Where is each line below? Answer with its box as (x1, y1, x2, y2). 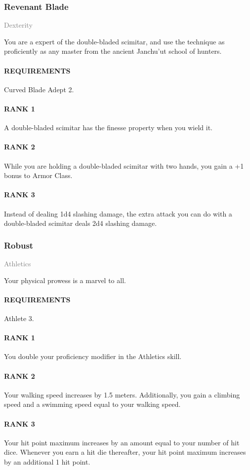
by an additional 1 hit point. (4, 456, 90, 467)
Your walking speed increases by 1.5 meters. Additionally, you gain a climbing (4, 389, 240, 399)
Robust (4, 239, 34, 251)
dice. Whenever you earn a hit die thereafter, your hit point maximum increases (4, 447, 246, 457)
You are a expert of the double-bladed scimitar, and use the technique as (4, 36, 225, 46)
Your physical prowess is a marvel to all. (4, 275, 126, 285)
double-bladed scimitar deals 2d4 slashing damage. (4, 218, 157, 228)
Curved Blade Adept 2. (4, 84, 74, 94)
